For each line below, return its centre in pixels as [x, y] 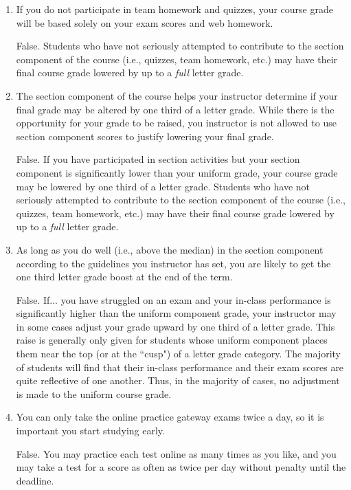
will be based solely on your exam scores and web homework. [145, 22]
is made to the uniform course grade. [94, 393]
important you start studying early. [90, 431]
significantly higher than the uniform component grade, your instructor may [176, 313]
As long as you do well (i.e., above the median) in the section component [170, 249]
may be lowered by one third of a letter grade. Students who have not [163, 186]
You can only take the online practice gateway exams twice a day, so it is [170, 417]
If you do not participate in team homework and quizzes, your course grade [174, 9]
